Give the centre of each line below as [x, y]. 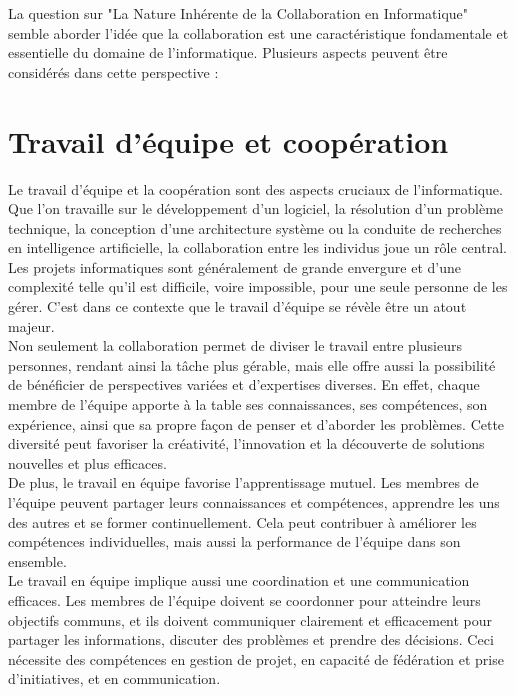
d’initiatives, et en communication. [114, 678]
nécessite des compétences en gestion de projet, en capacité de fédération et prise [256, 658]
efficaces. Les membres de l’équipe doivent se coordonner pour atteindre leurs [244, 599]
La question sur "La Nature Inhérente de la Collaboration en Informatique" [238, 13]
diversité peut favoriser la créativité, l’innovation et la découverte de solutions [246, 443]
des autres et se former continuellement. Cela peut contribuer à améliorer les [242, 521]
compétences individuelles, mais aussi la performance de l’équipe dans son [234, 541]
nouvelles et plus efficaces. [87, 462]
